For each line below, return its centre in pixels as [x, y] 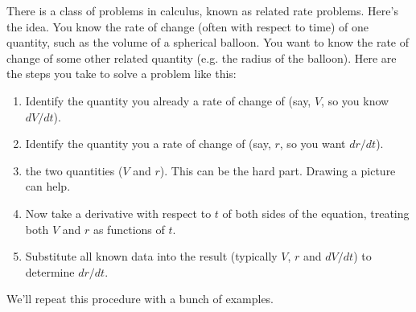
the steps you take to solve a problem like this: [122, 74]
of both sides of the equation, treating [316, 213]
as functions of [129, 229]
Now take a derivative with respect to [118, 213]
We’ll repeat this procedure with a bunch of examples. [140, 299]
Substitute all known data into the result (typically [151, 256]
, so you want [313, 144]
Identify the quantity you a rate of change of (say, [148, 144]
